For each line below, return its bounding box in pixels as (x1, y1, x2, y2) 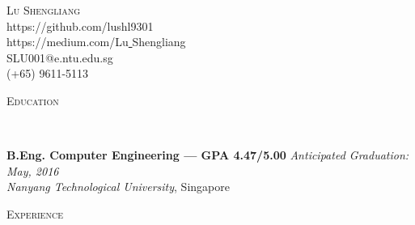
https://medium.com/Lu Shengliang (6, 33, 186, 50)
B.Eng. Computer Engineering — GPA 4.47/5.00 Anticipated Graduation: (6, 146, 409, 163)
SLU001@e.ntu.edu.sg (6, 49, 113, 66)
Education (6, 91, 59, 108)
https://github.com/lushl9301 (6, 17, 154, 34)
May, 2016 (6, 162, 59, 179)
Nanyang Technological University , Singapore (6, 178, 230, 195)
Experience (6, 205, 63, 222)
